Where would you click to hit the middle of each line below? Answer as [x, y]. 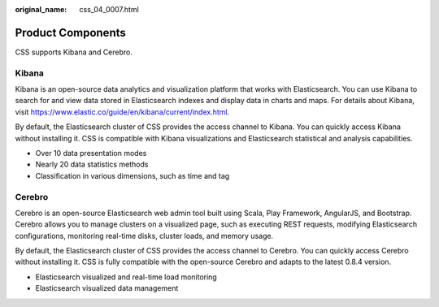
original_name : [41, 9]
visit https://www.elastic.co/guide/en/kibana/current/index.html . [122, 112]
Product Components [70, 32]
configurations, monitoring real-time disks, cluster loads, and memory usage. [144, 236]
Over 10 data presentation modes [91, 153]
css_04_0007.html [109, 9]
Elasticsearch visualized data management [107, 288]
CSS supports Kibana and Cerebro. [74, 52]
